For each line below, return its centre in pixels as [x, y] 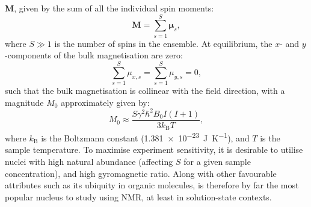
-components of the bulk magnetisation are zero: [94, 55]
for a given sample [217, 162]
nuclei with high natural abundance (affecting [89, 162]
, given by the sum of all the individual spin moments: [114, 8]
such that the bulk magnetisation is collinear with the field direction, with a [145, 91]
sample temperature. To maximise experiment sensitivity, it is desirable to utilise [154, 150]
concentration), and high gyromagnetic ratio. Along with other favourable [141, 173]
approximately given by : [105, 102]
